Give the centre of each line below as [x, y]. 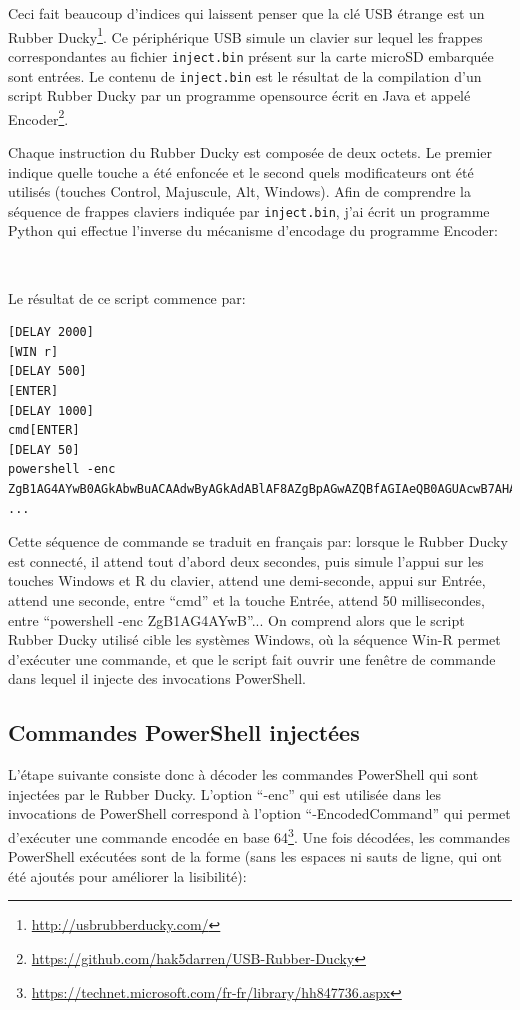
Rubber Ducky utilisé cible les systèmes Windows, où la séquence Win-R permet [254, 639]
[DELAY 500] [47, 371]
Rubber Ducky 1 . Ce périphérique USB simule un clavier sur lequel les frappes [245, 35]
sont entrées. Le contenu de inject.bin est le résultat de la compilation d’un [245, 75]
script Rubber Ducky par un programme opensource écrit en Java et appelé [239, 95]
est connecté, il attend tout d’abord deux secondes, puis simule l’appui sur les [246, 560]
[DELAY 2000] [51, 332]
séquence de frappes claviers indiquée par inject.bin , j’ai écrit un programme [249, 210]
